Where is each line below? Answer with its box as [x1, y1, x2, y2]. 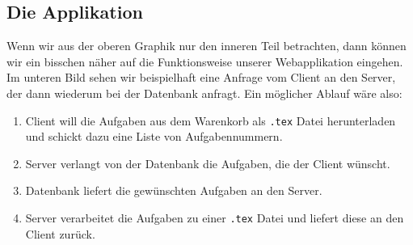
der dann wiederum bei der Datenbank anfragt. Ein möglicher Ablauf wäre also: [6, 84, 402, 101]
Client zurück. [25, 225, 95, 242]
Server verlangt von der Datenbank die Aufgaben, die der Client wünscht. [25, 154, 390, 171]
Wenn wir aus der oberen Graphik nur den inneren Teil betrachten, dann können [6, 37, 407, 54]
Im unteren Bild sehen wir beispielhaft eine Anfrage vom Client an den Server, [6, 69, 396, 86]
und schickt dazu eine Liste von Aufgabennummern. [25, 128, 283, 145]
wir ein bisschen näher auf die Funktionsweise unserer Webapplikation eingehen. [6, 53, 403, 70]
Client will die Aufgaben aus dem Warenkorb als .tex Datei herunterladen [25, 112, 396, 129]
